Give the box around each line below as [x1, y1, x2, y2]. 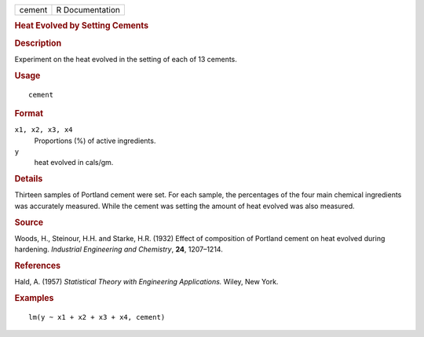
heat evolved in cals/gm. [34, 158, 114, 167]
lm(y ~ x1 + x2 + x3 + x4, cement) [28, 313, 166, 321]
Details [14, 174, 43, 185]
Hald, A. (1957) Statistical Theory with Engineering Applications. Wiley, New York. [14, 277, 279, 287]
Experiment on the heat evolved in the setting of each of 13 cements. [14, 54, 237, 64]
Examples [14, 293, 54, 304]
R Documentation [56, 5, 121, 15]
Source [14, 217, 44, 228]
